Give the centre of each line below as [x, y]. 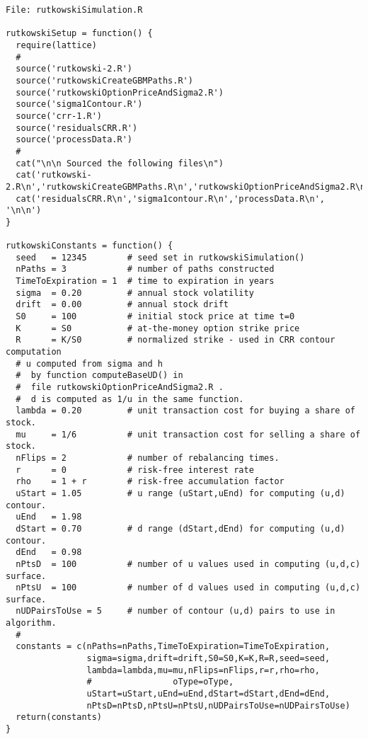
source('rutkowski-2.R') [74, 69]
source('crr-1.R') [59, 116]
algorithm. [31, 623]
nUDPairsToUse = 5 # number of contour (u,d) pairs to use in [176, 611]
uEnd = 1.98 [49, 517]
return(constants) [59, 717]
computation [34, 352]
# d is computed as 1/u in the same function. [130, 399]
